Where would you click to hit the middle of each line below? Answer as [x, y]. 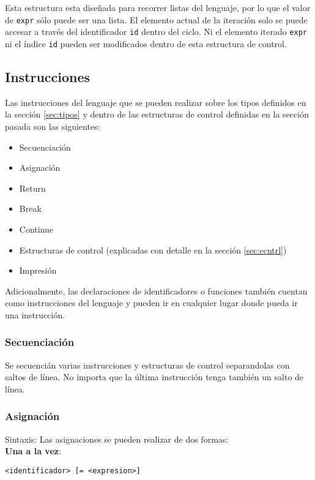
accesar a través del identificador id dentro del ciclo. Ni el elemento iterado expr [156, 32]
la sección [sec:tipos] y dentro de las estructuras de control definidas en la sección [157, 114]
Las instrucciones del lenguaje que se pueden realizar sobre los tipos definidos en [156, 102]
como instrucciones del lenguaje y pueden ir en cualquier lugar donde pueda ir [151, 303]
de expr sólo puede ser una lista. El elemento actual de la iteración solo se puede [156, 19]
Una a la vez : [33, 451]
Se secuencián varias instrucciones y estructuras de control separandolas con [147, 365]
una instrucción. [35, 314]
